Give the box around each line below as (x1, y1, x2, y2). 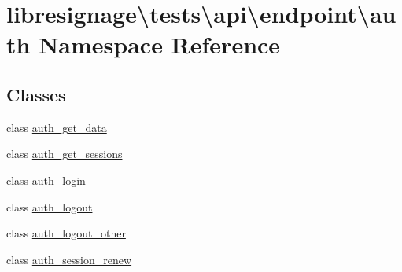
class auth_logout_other (6, 225, 126, 241)
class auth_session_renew (6, 251, 132, 267)
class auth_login (6, 171, 86, 188)
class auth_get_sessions (6, 145, 123, 162)
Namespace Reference (39, 28, 281, 61)
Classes (6, 82, 66, 106)
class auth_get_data (6, 119, 107, 135)
